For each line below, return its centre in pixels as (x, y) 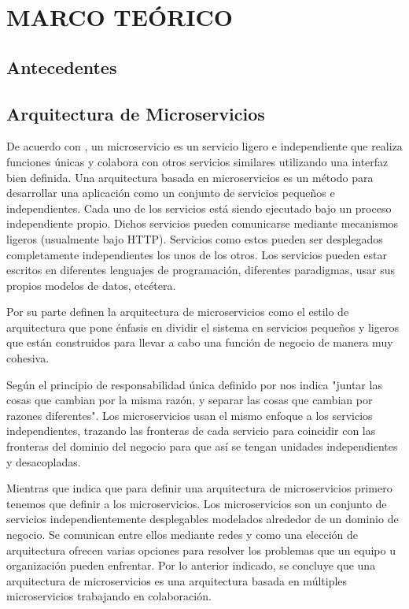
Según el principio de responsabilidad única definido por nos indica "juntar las (194, 384)
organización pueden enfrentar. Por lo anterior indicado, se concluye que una (191, 565)
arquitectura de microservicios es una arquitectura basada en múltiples (177, 580)
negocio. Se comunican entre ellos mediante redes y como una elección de (182, 535)
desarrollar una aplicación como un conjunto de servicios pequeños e (171, 193)
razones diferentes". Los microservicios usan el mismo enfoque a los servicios (190, 415)
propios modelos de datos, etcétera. (91, 285)
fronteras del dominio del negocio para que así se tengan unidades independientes (202, 446)
